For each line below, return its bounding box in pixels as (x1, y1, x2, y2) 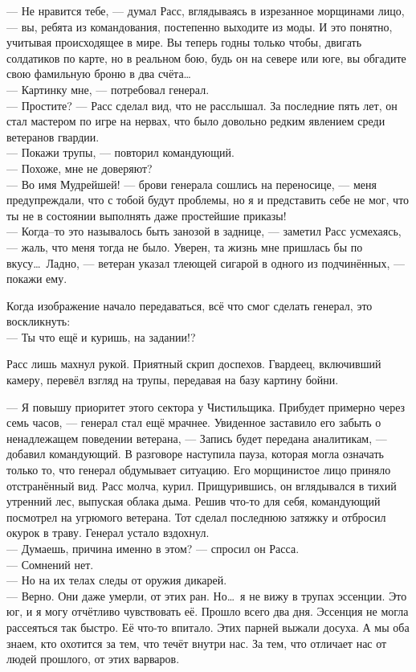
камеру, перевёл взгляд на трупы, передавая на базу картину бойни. (6, 371, 339, 388)
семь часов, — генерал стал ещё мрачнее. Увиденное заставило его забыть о (6, 414, 381, 431)
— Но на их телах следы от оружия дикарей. (6, 572, 227, 588)
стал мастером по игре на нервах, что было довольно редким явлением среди (6, 113, 385, 129)
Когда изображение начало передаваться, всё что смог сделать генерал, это (6, 297, 373, 313)
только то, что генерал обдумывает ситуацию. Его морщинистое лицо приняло (6, 461, 391, 478)
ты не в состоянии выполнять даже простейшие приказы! (6, 207, 287, 223)
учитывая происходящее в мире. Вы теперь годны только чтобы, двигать (6, 34, 362, 51)
